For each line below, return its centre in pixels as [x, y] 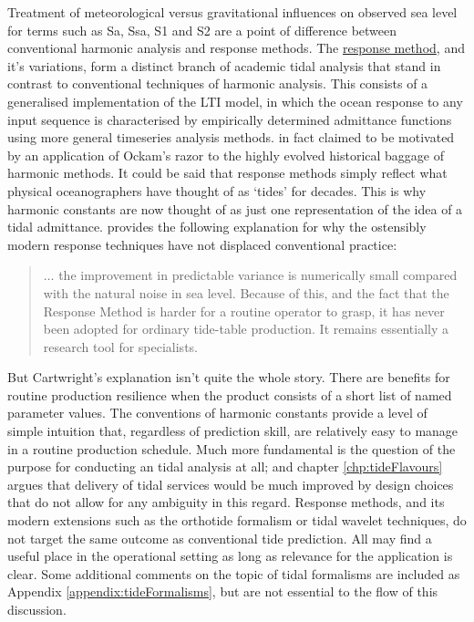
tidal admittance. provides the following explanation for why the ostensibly [217, 227]
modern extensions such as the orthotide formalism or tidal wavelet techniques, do [237, 520]
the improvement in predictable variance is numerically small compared [258, 275]
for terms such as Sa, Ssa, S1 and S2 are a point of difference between [202, 30]
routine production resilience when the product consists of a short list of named [230, 394]
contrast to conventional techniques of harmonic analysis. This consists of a [218, 83]
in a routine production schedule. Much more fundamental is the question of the [232, 448]
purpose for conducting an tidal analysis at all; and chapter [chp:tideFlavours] [225, 466]
